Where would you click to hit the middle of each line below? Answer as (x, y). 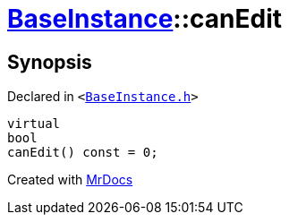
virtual (34, 124)
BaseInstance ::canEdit (144, 19)
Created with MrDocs (70, 180)
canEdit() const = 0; (83, 153)
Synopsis (50, 62)
